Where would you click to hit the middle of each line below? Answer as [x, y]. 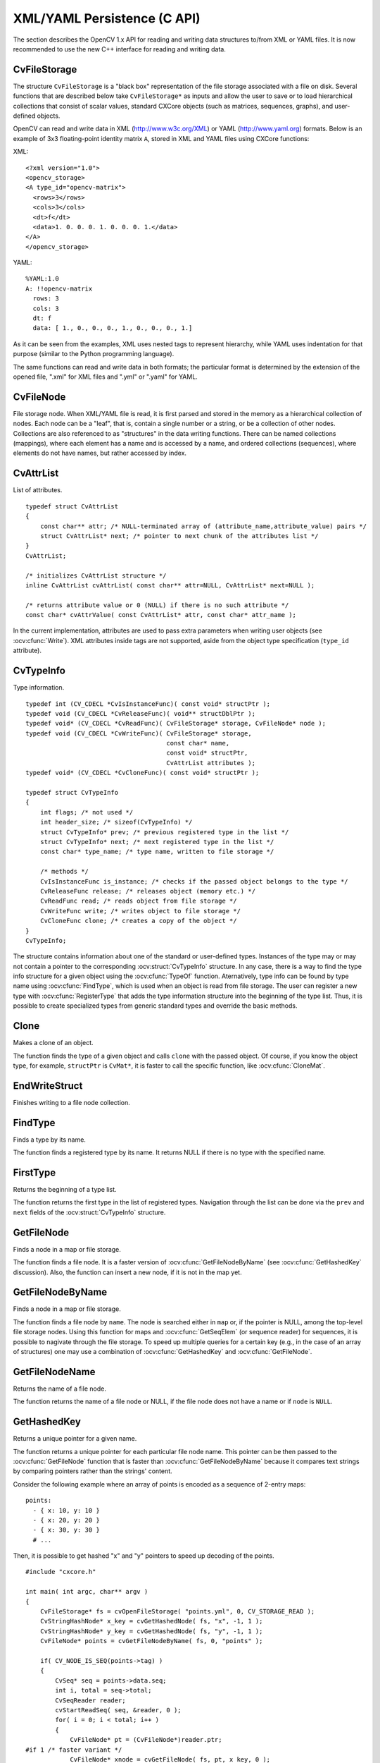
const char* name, [198, 743]
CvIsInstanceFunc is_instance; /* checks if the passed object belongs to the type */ [194, 881]
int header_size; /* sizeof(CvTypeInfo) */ [116, 822]
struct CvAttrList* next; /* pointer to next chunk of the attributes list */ [179, 536]
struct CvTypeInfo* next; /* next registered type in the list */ [157, 842]
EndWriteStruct [48, 1086]
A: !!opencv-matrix [59, 288]
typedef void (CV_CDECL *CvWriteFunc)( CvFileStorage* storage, [139, 733]
